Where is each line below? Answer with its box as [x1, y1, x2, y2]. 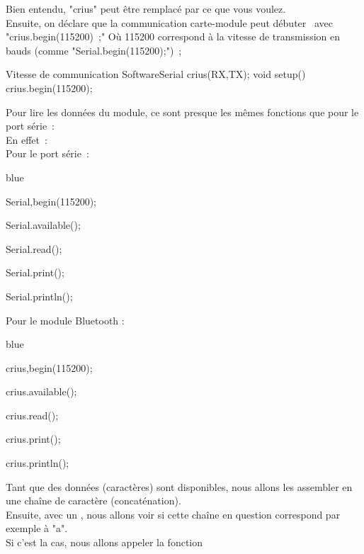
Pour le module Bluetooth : [6, 312, 125, 327]
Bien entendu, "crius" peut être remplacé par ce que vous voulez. [6, 1, 286, 16]
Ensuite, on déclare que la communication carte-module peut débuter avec [6, 15, 333, 30]
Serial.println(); [6, 288, 73, 303]
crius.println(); [6, 456, 69, 470]
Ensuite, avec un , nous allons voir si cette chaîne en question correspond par [6, 507, 341, 521]
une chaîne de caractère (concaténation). [6, 493, 181, 508]
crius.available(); [6, 384, 77, 399]
